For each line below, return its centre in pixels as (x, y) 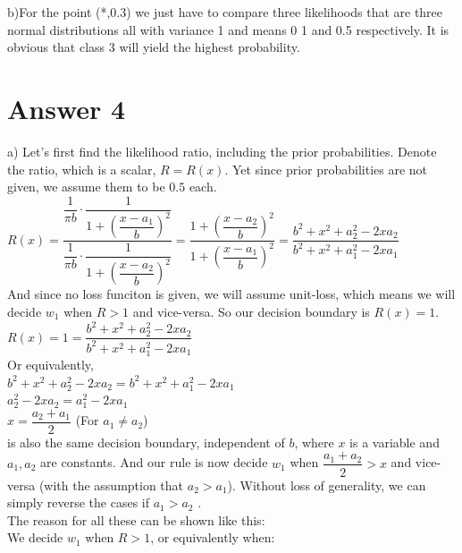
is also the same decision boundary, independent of (146, 442)
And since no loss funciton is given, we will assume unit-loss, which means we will (231, 294)
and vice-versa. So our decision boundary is (251, 311)
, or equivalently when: (213, 537)
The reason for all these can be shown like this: (136, 519)
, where (314, 442)
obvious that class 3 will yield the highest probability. (154, 47)
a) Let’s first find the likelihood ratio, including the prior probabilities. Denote (222, 151)
